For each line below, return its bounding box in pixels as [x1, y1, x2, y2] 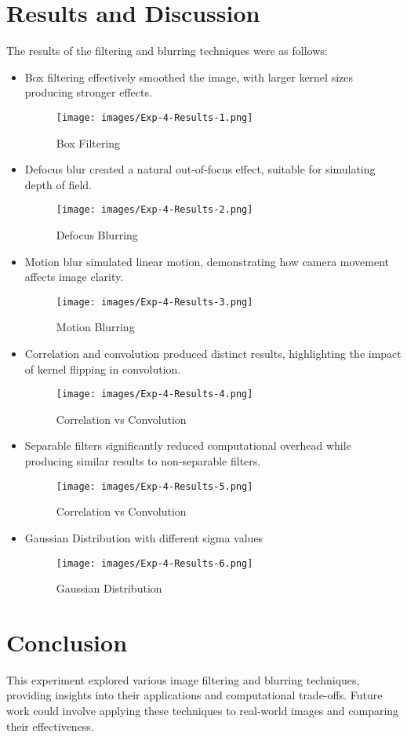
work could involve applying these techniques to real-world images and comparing [6, 702, 399, 719]
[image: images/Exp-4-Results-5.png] [56, 480, 253, 492]
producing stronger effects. [24, 84, 152, 100]
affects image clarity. [24, 268, 124, 285]
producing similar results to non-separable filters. [24, 453, 261, 469]
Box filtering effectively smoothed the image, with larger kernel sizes [24, 68, 353, 85]
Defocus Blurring [56, 227, 138, 243]
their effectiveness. [6, 717, 94, 734]
